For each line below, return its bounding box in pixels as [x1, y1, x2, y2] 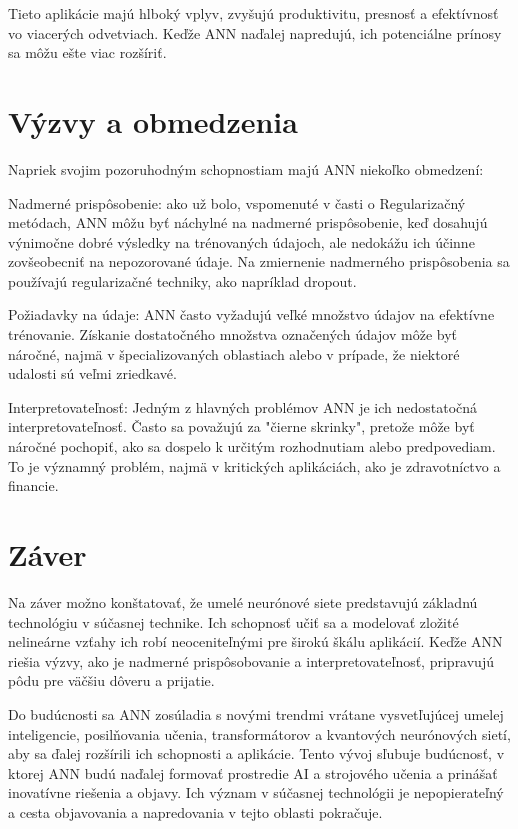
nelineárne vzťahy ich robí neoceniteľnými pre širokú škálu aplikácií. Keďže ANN [8, 631, 503, 652]
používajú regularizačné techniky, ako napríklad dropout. [8, 270, 357, 291]
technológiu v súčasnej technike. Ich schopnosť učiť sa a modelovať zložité [8, 611, 459, 632]
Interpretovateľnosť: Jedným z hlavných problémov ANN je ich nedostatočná [8, 396, 478, 417]
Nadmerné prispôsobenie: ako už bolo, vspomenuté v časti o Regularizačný [8, 192, 466, 213]
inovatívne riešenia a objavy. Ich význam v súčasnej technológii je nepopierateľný [8, 782, 504, 803]
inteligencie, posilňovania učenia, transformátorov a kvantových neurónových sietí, [8, 723, 511, 744]
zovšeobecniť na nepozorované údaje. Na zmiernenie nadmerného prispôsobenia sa [8, 251, 510, 272]
